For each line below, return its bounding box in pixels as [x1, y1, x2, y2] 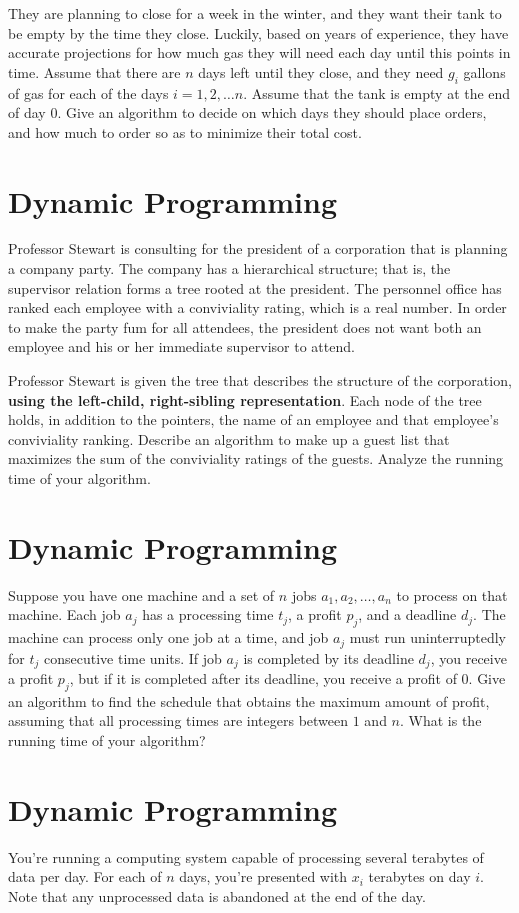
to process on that [396, 584, 508, 605]
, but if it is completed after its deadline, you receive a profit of [69, 668, 457, 689]
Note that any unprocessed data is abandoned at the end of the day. [8, 885, 426, 906]
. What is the [400, 710, 482, 731]
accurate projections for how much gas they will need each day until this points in [8, 42, 511, 63]
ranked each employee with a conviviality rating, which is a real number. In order [8, 297, 507, 318]
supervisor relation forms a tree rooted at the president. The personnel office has [8, 277, 502, 298]
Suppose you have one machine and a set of [8, 584, 275, 605]
